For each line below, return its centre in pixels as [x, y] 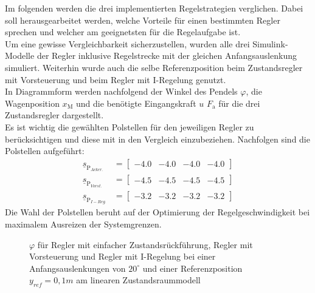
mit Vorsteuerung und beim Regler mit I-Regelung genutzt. [116, 79]
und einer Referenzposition [192, 268]
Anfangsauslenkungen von [78, 268]
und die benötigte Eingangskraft [136, 103]
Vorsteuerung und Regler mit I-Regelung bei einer [123, 256]
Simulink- [270, 43]
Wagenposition [32, 103]
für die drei [239, 103]
